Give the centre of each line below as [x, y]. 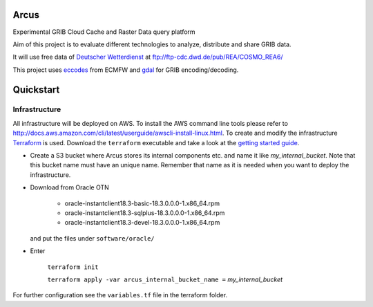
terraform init [73, 267]
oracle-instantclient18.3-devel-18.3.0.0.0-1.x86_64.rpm [142, 223]
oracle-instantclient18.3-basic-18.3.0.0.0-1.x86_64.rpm [142, 203]
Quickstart [36, 90]
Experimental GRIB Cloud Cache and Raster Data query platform [104, 32]
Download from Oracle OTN [70, 187]
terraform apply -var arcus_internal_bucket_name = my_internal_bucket [165, 279]
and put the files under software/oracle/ [92, 238]
